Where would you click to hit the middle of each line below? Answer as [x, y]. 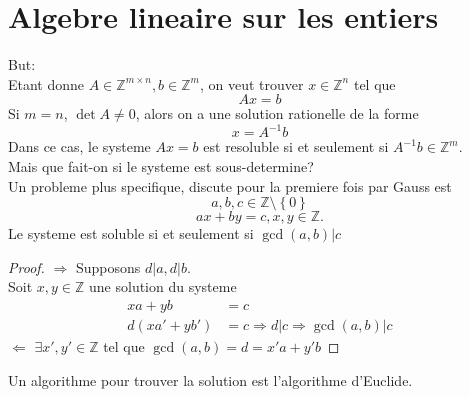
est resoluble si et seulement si [296, 146]
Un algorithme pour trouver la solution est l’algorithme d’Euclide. [210, 379]
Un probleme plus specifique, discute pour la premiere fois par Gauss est [230, 185]
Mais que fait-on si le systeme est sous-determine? [161, 166]
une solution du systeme [163, 286]
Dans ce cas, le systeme [79, 146]
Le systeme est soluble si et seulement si [131, 233]
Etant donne [46, 83]
